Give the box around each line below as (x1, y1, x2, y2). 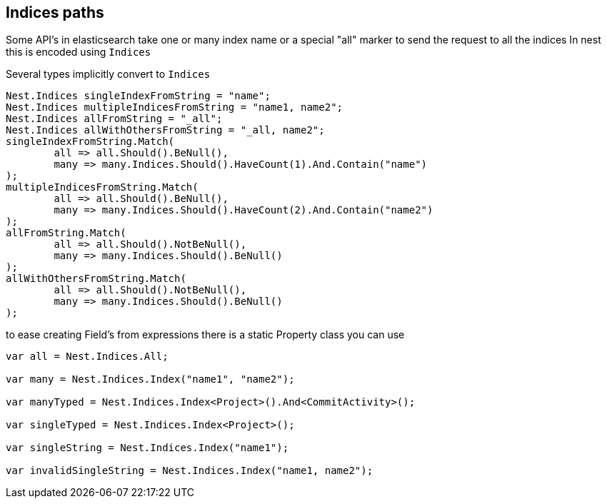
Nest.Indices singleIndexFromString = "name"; (6, 90, 271, 102)
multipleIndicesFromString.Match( (6, 181, 199, 193)
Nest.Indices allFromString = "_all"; (6, 113, 223, 125)
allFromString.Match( (6, 227, 126, 239)
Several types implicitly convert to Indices (6, 68, 211, 81)
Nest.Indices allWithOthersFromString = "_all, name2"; (6, 124, 325, 136)
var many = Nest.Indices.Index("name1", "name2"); (6, 373, 295, 385)
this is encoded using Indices (6, 46, 151, 59)
